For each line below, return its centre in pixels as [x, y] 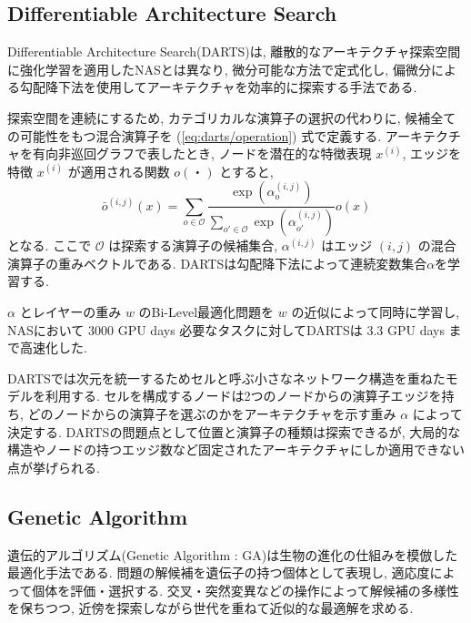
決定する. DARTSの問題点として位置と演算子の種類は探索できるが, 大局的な [234, 431]
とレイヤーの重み [70, 312]
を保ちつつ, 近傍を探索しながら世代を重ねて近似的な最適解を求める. [210, 608]
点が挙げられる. [54, 467]
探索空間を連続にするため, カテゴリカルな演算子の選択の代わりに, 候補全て [232, 117]
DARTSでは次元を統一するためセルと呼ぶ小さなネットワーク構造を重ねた [226, 378]
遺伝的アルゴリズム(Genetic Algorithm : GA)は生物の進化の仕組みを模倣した [233, 554]
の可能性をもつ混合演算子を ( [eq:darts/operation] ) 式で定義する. [195, 135]
